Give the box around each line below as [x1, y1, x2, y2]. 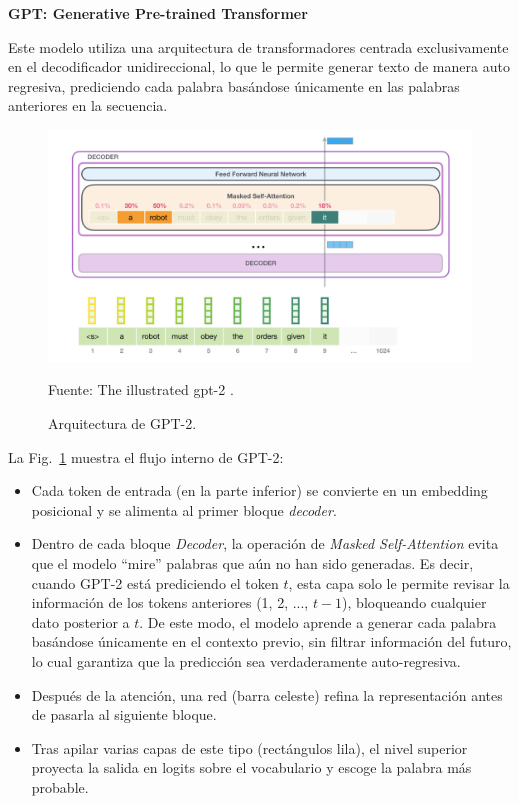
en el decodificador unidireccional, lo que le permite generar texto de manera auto [8, 56, 510, 77]
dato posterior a [31, 611, 130, 632]
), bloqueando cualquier [342, 592, 487, 613]
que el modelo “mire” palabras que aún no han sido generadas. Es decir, [31, 553, 474, 573]
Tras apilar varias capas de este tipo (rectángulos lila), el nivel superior [31, 737, 468, 758]
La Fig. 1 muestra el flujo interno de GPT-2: [8, 446, 284, 467]
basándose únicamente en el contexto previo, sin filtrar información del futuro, [31, 631, 512, 652]
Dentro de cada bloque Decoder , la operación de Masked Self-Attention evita [31, 533, 499, 554]
